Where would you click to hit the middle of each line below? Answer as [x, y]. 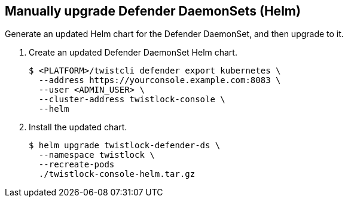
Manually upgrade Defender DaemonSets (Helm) [153, 11]
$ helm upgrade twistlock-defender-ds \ [125, 146]
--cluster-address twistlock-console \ [132, 100]
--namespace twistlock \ [97, 155]
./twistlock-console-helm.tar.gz [117, 174]
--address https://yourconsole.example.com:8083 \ [160, 80]
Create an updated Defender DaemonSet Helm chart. [133, 53]
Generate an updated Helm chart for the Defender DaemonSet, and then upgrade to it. [174, 34]
